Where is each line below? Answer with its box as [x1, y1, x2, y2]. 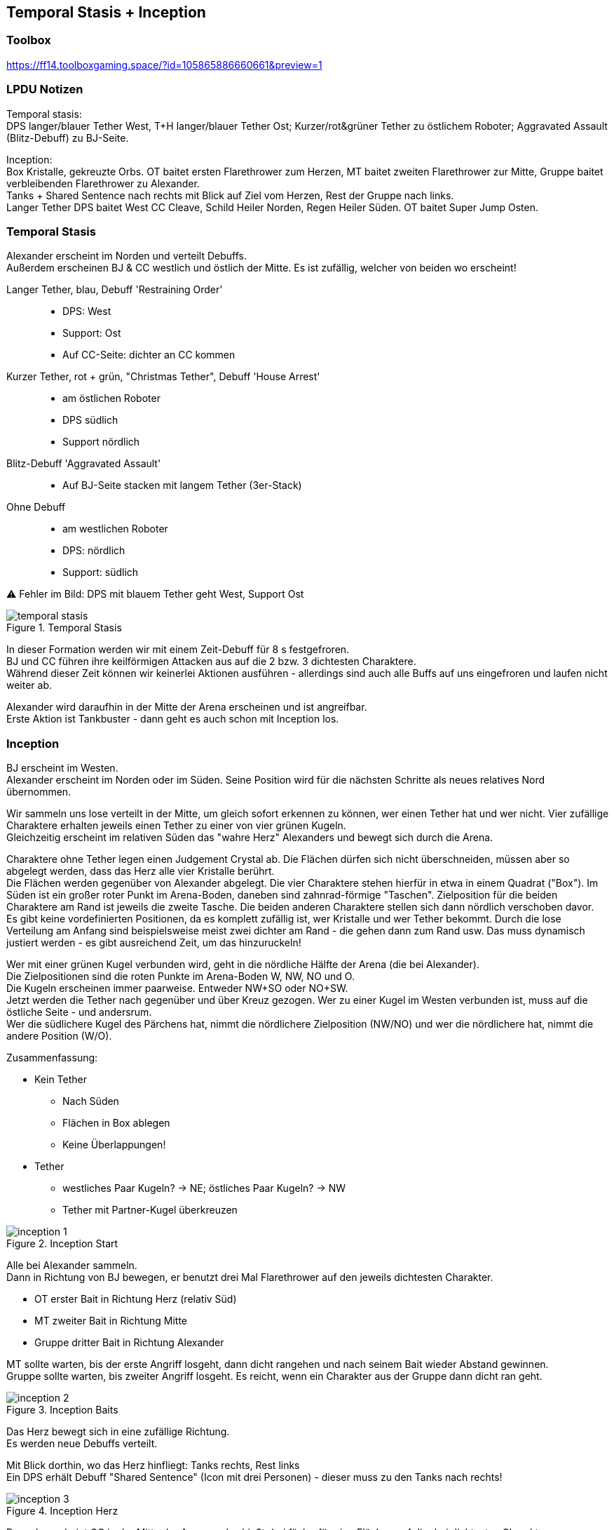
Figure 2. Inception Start [6, 1237, 118, 1250]
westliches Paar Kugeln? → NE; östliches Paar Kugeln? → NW [62, 1182, 346, 1195]
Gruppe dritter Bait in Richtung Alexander [34, 1336, 224, 1349]
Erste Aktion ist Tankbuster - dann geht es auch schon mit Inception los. [6, 713, 339, 725]
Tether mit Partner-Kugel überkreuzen [62, 1204, 238, 1216]
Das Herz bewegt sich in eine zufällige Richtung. [6, 1425, 230, 1438]
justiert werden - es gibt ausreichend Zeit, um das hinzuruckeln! [6, 937, 301, 949]
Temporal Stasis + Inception [6, 4, 206, 21]
